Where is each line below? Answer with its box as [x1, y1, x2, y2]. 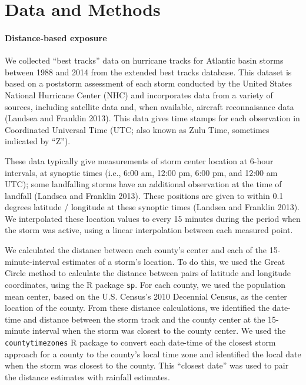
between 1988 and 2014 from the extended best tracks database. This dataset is [5, 65, 292, 78]
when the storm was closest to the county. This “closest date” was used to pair [5, 359, 289, 371]
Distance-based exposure [5, 31, 107, 44]
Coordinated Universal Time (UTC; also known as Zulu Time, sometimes [5, 123, 270, 135]
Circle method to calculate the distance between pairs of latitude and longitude [5, 267, 291, 279]
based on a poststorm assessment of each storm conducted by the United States [5, 77, 292, 89]
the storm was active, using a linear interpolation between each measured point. [5, 224, 293, 236]
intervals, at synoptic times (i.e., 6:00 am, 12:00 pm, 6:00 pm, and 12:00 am [5, 166, 278, 178]
